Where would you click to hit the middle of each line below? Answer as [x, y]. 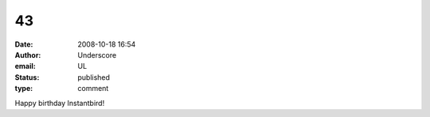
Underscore [97, 55]
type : [24, 89]
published [94, 77]
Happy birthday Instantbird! [60, 103]
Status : [27, 77]
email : [25, 66]
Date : [24, 44]
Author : [28, 55]
